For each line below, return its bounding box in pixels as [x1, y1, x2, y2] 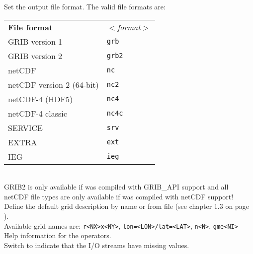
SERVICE [8, 122, 43, 133]
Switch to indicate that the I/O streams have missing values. [4, 240, 189, 250]
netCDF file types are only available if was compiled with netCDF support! [4, 191, 234, 201]
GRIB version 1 [8, 35, 63, 47]
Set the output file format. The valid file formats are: [4, 1, 166, 11]
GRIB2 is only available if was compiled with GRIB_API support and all [4, 182, 229, 192]
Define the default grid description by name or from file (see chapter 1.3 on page [4, 201, 249, 211]
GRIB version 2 [8, 50, 63, 62]
